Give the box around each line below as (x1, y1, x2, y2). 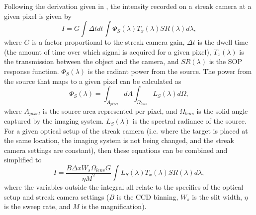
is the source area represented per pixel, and (42, 105, 177, 116)
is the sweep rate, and (4, 201, 71, 212)
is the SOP (209, 56, 243, 67)
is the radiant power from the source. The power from (87, 66, 252, 76)
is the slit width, (192, 191, 242, 202)
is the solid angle (196, 105, 248, 116)
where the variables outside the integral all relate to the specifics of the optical (4, 181, 244, 192)
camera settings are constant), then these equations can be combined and (4, 144, 228, 155)
